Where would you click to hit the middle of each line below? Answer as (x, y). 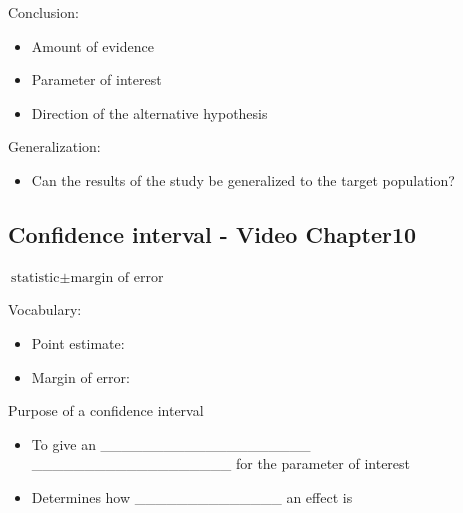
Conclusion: (43, 12)
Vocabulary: (45, 309)
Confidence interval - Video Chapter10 (212, 233)
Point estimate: (78, 342)
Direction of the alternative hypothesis (149, 112)
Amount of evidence (92, 45)
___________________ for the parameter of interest (221, 463)
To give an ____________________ (171, 443)
